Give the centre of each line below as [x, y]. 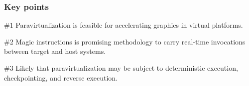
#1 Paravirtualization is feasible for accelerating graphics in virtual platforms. [124, 25]
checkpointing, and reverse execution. [61, 77]
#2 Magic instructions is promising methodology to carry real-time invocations [125, 41]
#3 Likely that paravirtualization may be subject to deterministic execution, [121, 68]
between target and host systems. [55, 51]
